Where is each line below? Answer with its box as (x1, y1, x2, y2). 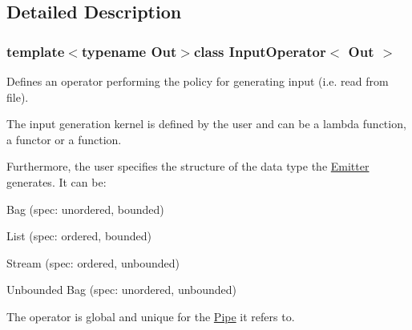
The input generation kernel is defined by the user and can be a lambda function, (6, 115, 406, 132)
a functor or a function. (6, 131, 122, 147)
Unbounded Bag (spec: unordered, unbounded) (6, 281, 237, 298)
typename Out (81, 41, 177, 61)
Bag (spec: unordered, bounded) (6, 200, 164, 217)
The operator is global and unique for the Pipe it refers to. (6, 308, 295, 324)
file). (6, 88, 29, 105)
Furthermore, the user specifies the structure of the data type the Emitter (6, 158, 370, 175)
